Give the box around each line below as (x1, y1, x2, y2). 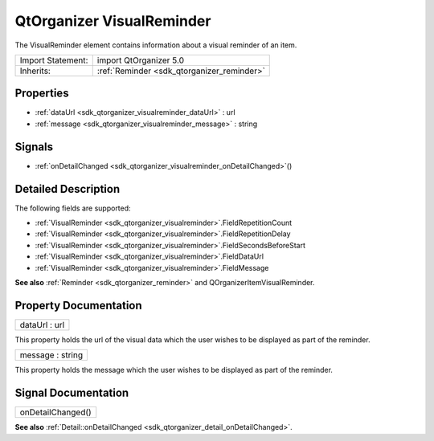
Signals (14, 140, 54, 153)
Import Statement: (19, 55, 88, 66)
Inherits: (19, 65, 51, 76)
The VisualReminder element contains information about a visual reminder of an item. (14, 40, 297, 50)
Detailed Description (14, 182, 121, 196)
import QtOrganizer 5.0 (96, 55, 185, 66)
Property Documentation (14, 298, 142, 312)
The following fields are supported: (14, 203, 132, 213)
